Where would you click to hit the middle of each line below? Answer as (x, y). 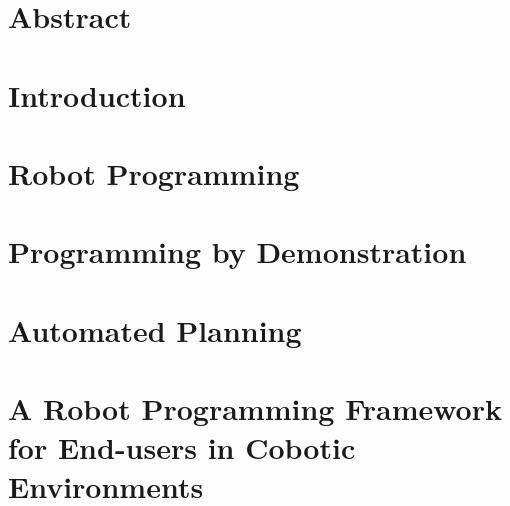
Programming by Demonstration (237, 251)
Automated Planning (155, 329)
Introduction (97, 94)
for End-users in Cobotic (182, 447)
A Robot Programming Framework (255, 408)
